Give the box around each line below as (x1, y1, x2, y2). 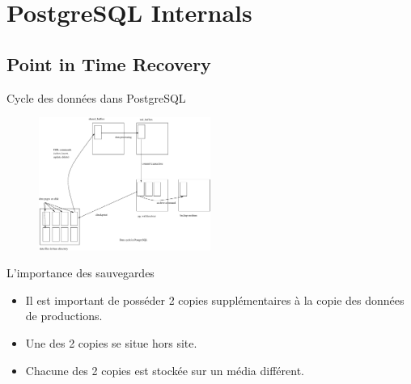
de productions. (25, 307, 103, 324)
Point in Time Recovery (6, 51, 211, 76)
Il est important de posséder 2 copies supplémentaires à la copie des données (25, 291, 405, 308)
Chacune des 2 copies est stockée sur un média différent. (25, 361, 304, 378)
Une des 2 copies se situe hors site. (25, 334, 197, 351)
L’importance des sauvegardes (6, 264, 155, 281)
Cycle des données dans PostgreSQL (6, 89, 186, 106)
